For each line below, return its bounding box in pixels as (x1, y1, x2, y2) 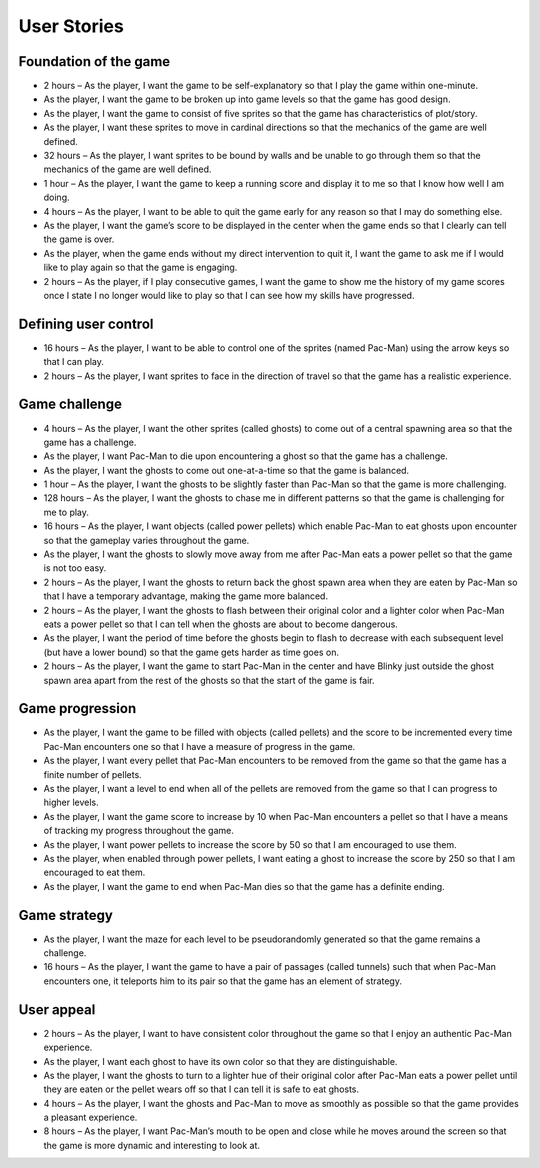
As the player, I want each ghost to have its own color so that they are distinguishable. (43, 1055, 398, 1067)
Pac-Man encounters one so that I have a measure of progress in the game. (43, 740, 356, 752)
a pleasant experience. (43, 1111, 138, 1124)
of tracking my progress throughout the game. (43, 825, 234, 837)
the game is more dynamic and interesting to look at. (43, 1139, 260, 1151)
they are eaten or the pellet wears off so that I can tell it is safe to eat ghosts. (43, 1083, 360, 1095)
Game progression (18, 700, 137, 717)
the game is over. (43, 233, 115, 245)
